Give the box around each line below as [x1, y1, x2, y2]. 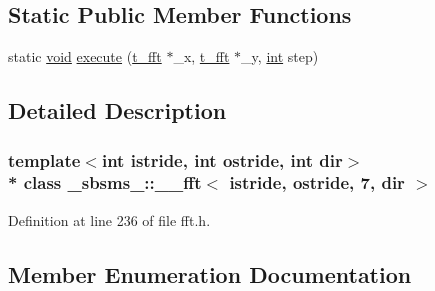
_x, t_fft [173, 46, 230, 67]
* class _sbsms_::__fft [8, 170, 202, 195]
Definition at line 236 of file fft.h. [8, 209, 211, 230]
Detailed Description [8, 95, 227, 126]
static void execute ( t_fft [8, 46, 162, 67]
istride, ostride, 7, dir [229, 170, 405, 195]
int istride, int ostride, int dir [101, 147, 343, 172]
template [8, 147, 81, 172]
